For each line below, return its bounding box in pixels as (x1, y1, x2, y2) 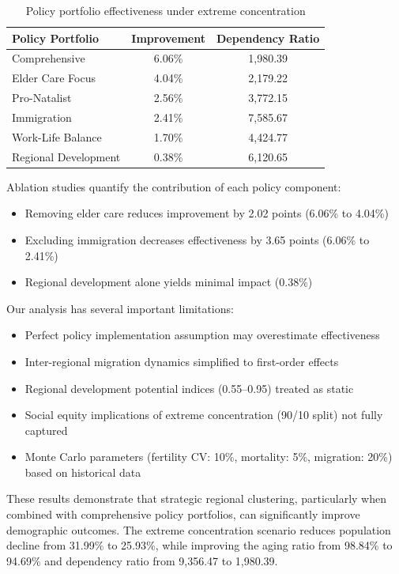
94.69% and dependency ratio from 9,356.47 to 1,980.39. (6, 552, 278, 568)
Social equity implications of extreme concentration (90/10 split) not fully (24, 406, 383, 423)
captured (24, 421, 68, 438)
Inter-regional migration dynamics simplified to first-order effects (24, 353, 339, 369)
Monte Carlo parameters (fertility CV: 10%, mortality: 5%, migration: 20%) (24, 448, 393, 465)
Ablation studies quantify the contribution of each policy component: (6, 178, 341, 194)
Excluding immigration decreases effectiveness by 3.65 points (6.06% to (24, 231, 370, 247)
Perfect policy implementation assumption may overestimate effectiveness (24, 327, 380, 343)
